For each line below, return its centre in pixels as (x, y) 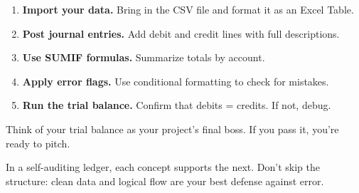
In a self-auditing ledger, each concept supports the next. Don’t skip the (163, 167)
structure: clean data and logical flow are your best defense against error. (165, 181)
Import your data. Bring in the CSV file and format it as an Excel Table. (188, 9)
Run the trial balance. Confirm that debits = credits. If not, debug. (177, 105)
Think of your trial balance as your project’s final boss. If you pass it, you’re (172, 129)
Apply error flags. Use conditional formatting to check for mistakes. (176, 81)
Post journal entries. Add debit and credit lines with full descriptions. (181, 33)
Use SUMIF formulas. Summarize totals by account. (144, 57)
